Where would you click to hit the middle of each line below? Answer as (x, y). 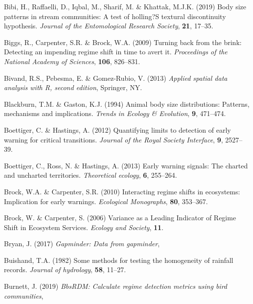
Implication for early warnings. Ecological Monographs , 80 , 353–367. (106, 201)
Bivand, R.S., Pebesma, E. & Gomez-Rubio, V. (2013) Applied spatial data (116, 78)
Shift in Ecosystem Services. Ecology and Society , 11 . (84, 227)
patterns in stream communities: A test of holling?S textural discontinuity (115, 16)
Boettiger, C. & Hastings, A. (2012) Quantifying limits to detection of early (117, 129)
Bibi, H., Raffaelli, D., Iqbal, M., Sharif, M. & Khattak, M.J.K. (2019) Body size (125, 6)
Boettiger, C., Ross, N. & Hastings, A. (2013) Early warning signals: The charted (126, 165)
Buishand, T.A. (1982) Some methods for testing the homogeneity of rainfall (119, 260)
